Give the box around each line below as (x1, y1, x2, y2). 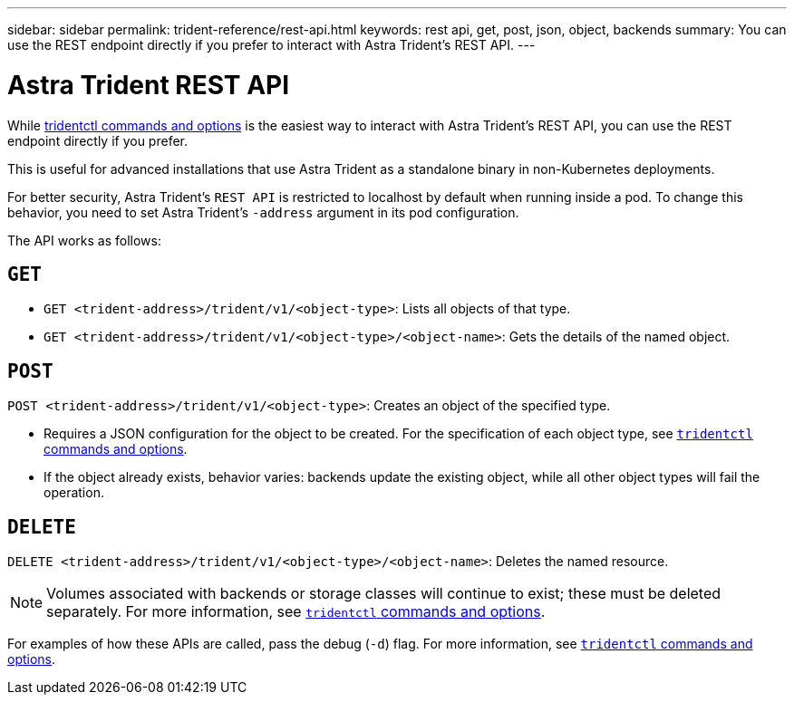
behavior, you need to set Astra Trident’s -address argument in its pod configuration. (7, 204, 519, 220)
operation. (44, 485, 104, 501)
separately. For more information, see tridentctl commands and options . (46, 602, 546, 621)
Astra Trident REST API (7, 69, 290, 101)
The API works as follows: (7, 232, 161, 248)
